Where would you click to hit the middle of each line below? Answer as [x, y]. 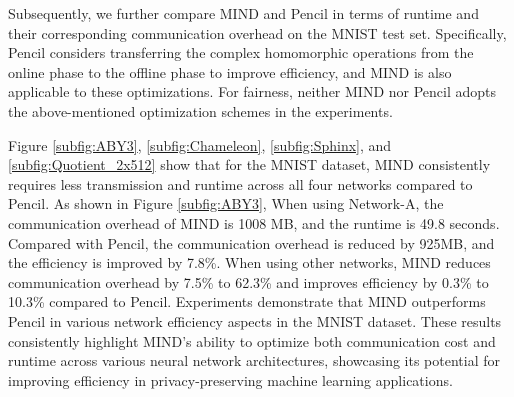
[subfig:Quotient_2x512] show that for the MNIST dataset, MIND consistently [249, 164]
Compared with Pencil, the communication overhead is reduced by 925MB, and [251, 242]
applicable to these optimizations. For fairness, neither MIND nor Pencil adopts [252, 91]
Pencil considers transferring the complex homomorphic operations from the [241, 52]
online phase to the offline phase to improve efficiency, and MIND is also [230, 71]
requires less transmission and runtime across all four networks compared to [240, 183]
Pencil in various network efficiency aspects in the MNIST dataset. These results [255, 320]
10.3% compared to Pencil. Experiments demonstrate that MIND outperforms [247, 301]
